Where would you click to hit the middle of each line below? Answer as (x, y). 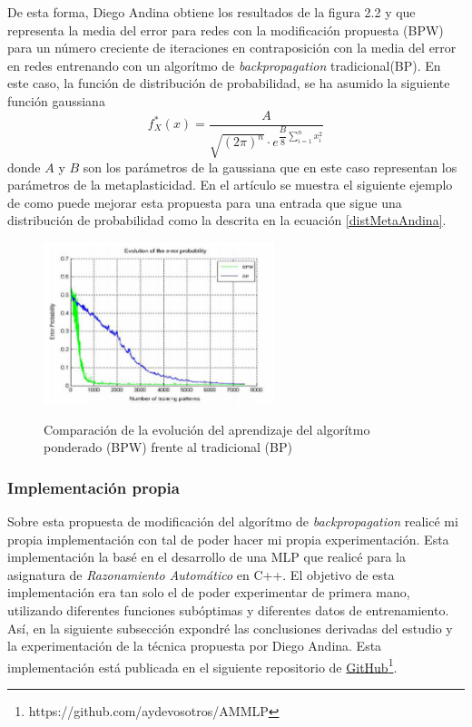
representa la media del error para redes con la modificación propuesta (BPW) (226, 29)
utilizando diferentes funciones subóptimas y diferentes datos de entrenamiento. (228, 610)
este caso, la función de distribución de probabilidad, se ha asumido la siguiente (229, 83)
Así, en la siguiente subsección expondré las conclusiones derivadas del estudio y (230, 628)
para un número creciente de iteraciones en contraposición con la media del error (232, 48)
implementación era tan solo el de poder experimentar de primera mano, (209, 592)
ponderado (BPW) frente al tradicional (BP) (168, 447)
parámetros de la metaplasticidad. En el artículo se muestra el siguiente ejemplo (230, 185)
